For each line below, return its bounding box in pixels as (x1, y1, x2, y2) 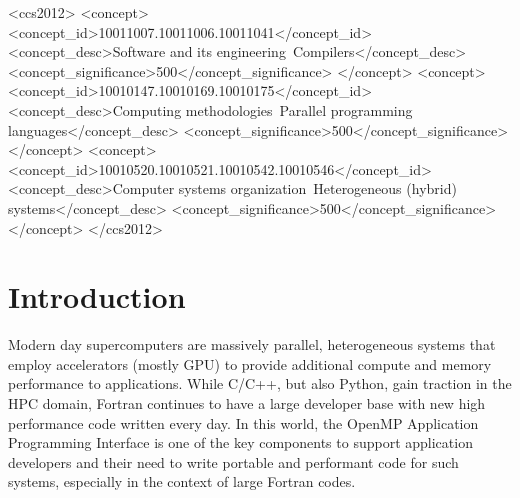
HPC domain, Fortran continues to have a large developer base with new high (8, 393, 486, 414)
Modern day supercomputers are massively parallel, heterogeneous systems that (8, 334, 496, 355)
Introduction (8, 276, 186, 317)
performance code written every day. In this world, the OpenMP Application (8, 412, 479, 433)
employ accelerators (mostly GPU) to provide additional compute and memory (8, 353, 492, 374)
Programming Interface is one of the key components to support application (8, 432, 473, 453)
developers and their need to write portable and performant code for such (8, 451, 459, 472)
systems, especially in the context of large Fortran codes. (8, 471, 356, 492)
